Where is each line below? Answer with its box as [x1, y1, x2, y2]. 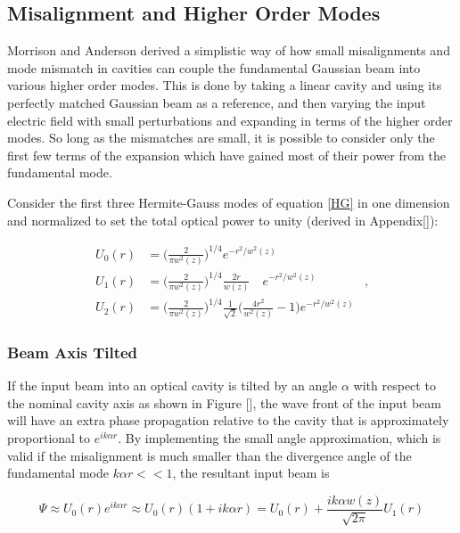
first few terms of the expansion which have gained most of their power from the [7, 145, 447, 164]
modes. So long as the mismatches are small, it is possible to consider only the [7, 128, 435, 147]
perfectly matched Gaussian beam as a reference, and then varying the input [7, 93, 426, 111]
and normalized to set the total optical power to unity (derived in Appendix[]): [7, 210, 439, 229]
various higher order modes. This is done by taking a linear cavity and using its [7, 76, 442, 94]
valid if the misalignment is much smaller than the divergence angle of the [7, 446, 412, 464]
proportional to [7, 429, 91, 447]
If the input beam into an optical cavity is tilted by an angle [7, 376, 338, 395]
